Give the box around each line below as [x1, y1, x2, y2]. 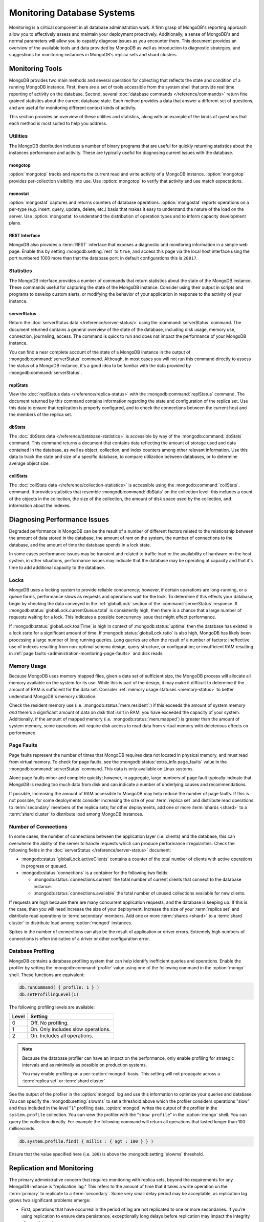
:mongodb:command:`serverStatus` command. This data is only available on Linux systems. [9, 765, 194, 772]
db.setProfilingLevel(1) [19, 991, 79, 997]
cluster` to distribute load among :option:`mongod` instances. [9, 919, 132, 926]
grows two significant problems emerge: [9, 1198, 90, 1203]
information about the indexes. [9, 502, 71, 508]
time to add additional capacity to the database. [9, 565, 105, 570]
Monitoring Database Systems [9, 7, 135, 18]
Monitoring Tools [9, 64, 62, 73]
